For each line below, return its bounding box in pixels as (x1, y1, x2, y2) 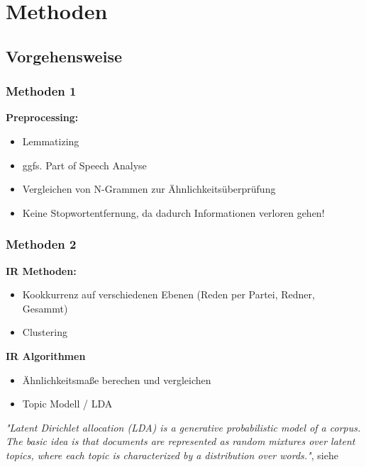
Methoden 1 (6, 82, 77, 100)
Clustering (22, 325, 67, 339)
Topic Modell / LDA (22, 396, 113, 411)
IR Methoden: (6, 263, 77, 278)
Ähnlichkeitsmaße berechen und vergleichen (22, 372, 211, 387)
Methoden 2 (6, 235, 77, 253)
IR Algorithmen (6, 348, 86, 363)
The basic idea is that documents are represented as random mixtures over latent (6, 434, 355, 449)
